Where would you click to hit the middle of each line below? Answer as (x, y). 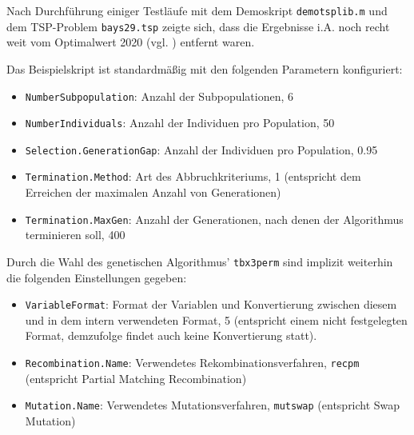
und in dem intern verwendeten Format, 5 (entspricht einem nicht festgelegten (216, 319)
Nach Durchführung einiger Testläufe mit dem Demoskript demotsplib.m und (197, 10)
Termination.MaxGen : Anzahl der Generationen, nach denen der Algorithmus (214, 219)
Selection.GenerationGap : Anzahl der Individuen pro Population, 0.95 (201, 149)
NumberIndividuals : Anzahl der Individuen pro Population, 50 (180, 123)
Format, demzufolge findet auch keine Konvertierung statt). (171, 335)
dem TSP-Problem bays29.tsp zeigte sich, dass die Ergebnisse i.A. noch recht (198, 26)
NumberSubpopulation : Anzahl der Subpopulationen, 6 (159, 96)
